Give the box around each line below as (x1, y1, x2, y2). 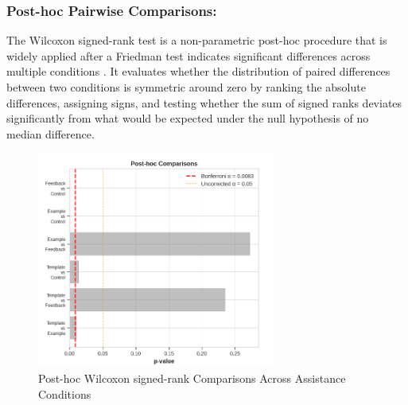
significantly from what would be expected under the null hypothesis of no (6, 110, 369, 127)
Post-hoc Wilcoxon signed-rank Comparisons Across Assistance (38, 370, 346, 387)
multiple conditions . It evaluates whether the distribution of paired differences (6, 63, 391, 80)
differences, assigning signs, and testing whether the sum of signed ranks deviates (6, 94, 402, 111)
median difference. (6, 125, 95, 142)
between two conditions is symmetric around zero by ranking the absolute (6, 79, 366, 95)
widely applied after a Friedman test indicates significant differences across (6, 47, 371, 64)
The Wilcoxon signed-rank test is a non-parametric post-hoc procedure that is (6, 32, 387, 49)
